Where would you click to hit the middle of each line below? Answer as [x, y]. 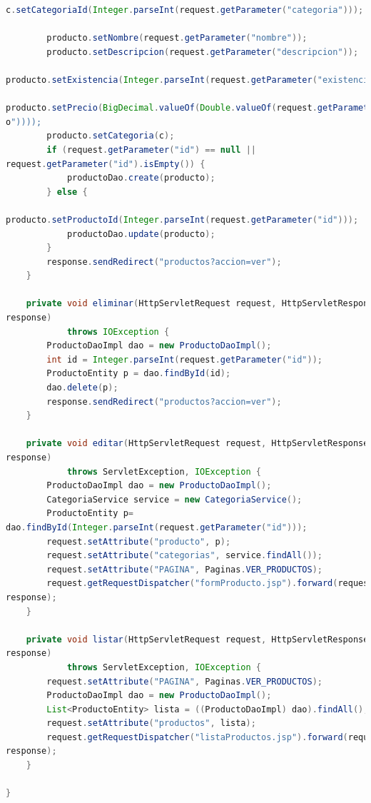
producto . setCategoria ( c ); [111, 136]
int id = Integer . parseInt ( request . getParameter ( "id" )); [184, 359]
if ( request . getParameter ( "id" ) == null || [151, 150]
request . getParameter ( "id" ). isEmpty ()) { [106, 164]
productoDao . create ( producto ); [141, 178]
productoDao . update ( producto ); [141, 234]
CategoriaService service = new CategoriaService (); [174, 499]
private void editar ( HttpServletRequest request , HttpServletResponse [197, 444]
